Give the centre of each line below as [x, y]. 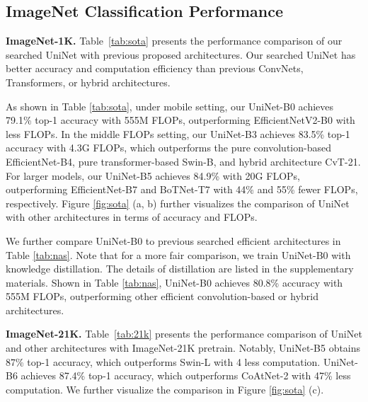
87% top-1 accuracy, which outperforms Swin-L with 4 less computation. [163, 361]
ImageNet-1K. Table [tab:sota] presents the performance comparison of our [174, 41]
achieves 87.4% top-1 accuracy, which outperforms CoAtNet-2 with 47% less [186, 375]
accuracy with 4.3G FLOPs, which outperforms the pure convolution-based [168, 148]
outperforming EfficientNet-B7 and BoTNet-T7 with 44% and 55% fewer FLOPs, [182, 189]
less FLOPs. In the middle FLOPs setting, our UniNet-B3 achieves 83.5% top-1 [178, 133]
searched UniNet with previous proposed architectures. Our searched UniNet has [181, 54]
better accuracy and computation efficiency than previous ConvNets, [155, 68]
